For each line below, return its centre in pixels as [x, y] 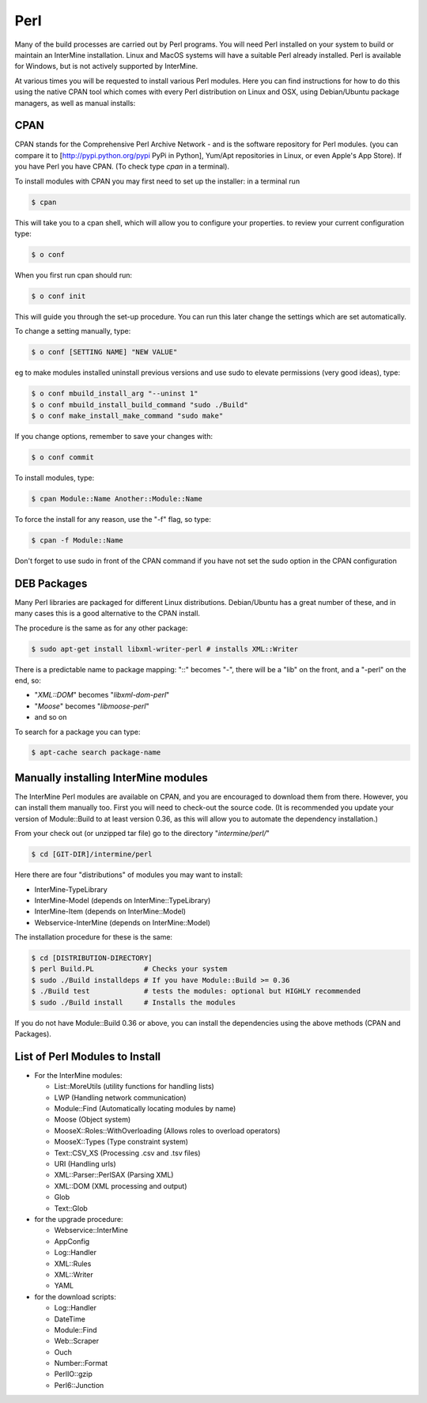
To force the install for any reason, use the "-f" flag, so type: [113, 519]
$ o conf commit [63, 457]
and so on [51, 717]
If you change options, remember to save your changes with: [114, 436]
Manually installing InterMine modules [111, 778]
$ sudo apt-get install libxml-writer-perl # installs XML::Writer [165, 649]
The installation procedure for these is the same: [94, 937]
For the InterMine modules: [78, 1075]
